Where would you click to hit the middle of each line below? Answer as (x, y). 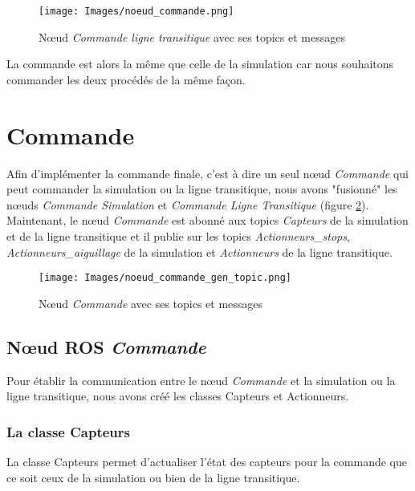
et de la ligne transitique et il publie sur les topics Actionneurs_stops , (178, 235)
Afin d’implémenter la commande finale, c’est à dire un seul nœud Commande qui (207, 173)
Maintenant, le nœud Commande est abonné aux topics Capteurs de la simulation (207, 220)
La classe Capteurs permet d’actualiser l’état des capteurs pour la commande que (207, 461)
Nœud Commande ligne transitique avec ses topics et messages (192, 37)
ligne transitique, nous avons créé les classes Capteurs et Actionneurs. (178, 396)
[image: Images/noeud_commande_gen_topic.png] (165, 278)
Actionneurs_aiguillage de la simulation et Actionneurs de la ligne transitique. (199, 252)
